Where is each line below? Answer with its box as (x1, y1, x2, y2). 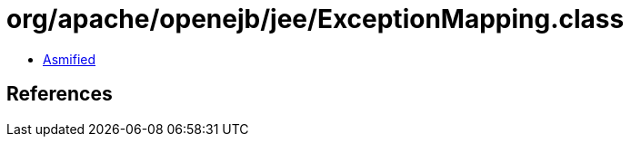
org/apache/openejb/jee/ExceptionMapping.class (6, 4, 625, 34)
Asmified (43, 51, 96, 67)
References (6, 82, 113, 106)
